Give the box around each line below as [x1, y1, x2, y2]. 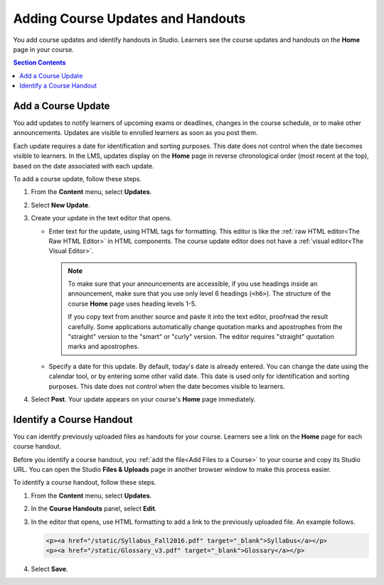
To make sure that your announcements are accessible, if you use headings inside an [68, 279, 318, 288]
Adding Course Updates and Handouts [13, 11, 246, 26]
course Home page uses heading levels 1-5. [68, 299, 197, 308]
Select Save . [31, 565, 68, 573]
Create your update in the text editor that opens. [31, 214, 172, 222]
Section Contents [13, 58, 66, 67]
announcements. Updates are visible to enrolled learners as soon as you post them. [13, 129, 258, 137]
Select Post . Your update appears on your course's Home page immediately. [31, 395, 256, 403]
